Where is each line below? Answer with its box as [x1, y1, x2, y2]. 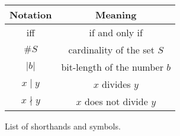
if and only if [89, 26, 143, 39]
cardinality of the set [68, 43, 155, 56]
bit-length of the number [61, 60, 163, 74]
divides [102, 77, 131, 91]
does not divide [85, 94, 148, 108]
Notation [9, 8, 52, 21]
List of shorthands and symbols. [5, 120, 121, 132]
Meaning [95, 8, 137, 21]
